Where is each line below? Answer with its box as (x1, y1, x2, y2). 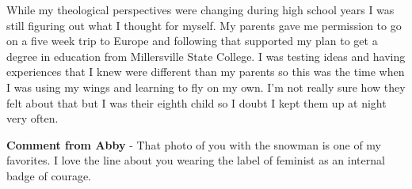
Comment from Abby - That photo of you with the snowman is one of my (6, 136, 382, 153)
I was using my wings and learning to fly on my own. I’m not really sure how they (6, 78, 406, 95)
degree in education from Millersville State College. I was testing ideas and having (6, 47, 406, 64)
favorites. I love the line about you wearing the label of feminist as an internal (6, 152, 385, 168)
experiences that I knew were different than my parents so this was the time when (6, 63, 405, 80)
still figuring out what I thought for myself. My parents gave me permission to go (6, 17, 402, 33)
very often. (6, 110, 59, 127)
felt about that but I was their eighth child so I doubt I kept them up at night (6, 94, 387, 111)
